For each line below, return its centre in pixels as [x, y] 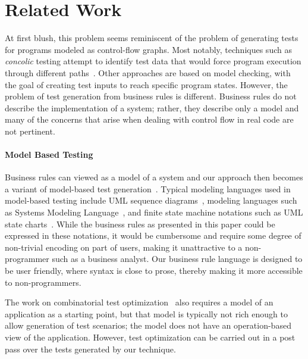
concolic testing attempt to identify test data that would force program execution [153, 61]
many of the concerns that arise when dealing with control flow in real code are [149, 119]
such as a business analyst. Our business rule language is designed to [177, 259]
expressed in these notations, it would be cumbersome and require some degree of [153, 235]
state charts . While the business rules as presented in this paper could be [140, 224]
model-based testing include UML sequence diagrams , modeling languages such [151, 200]
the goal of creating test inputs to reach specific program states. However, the [146, 84]
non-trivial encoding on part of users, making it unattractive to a [124, 247]
